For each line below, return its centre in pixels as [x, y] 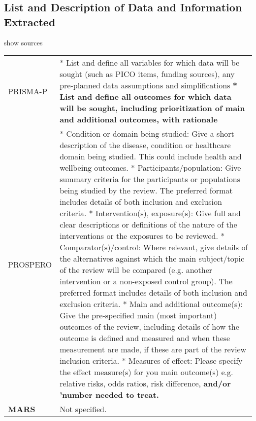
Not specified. [83, 409]
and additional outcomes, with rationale [139, 119]
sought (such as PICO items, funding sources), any [147, 74]
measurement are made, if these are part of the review [153, 349]
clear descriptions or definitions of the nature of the [148, 225]
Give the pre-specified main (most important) [138, 315]
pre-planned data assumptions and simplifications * [148, 85]
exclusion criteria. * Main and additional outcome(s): [151, 304]
